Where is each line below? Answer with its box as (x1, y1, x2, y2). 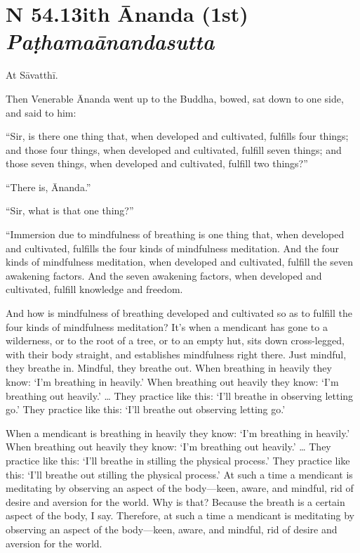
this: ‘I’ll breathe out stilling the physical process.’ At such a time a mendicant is (6, 467, 353, 481)
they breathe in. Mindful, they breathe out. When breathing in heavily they (6, 360, 332, 375)
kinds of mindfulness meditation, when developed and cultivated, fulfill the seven (6, 254, 354, 269)
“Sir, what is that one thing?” (6, 203, 134, 218)
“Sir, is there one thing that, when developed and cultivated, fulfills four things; (6, 129, 349, 143)
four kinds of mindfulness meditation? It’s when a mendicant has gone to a (6, 319, 328, 334)
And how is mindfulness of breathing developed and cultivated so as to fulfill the (6, 306, 352, 320)
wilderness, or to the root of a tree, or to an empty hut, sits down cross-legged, (6, 333, 345, 348)
